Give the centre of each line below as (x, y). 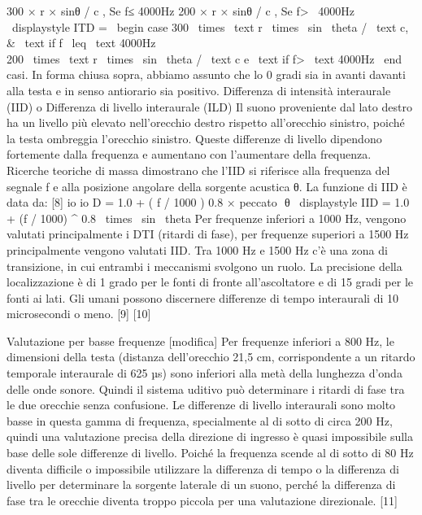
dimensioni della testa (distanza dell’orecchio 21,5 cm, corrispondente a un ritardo (211, 357)
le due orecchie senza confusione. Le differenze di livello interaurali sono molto (201, 405)
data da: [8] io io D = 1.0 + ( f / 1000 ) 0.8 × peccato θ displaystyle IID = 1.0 (208, 202)
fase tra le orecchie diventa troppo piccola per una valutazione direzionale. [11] (202, 500)
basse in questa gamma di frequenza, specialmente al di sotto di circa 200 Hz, (200, 420)
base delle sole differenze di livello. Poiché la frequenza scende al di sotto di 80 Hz (210, 453)
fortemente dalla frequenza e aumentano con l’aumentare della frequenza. (189, 154)
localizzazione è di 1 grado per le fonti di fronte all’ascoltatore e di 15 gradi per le (210, 282)
